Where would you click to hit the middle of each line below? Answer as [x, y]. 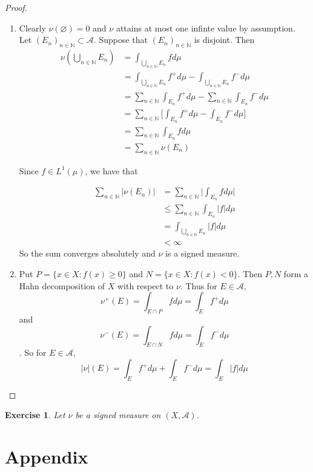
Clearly [32, 28]
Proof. [16, 7]
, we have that [111, 170]
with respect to [145, 285]
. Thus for [199, 285]
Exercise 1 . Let [35, 415]
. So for [33, 352]
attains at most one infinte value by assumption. [206, 28]
